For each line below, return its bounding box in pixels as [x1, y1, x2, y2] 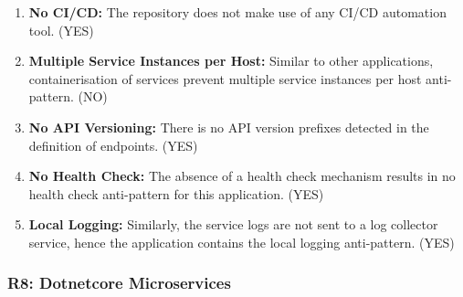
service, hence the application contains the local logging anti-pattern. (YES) [28, 232, 455, 251]
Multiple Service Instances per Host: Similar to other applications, [28, 51, 434, 70]
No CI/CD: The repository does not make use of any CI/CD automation [28, 3, 447, 21]
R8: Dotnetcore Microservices [7, 271, 231, 294]
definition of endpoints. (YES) [28, 135, 198, 154]
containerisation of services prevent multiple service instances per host [28, 69, 422, 88]
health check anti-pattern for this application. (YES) [28, 184, 324, 203]
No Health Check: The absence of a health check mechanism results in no [28, 166, 456, 186]
